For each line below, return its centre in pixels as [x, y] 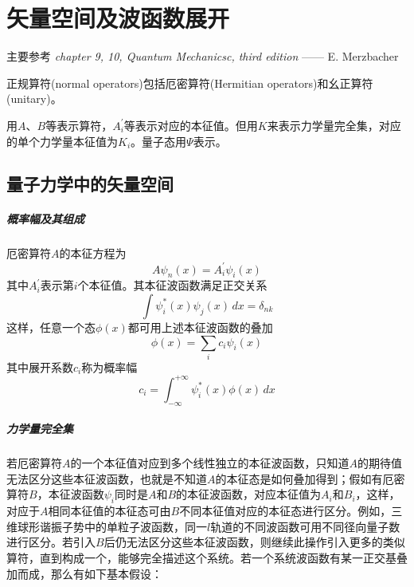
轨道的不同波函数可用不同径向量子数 [305, 526]
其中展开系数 [40, 366]
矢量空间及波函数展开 [118, 18]
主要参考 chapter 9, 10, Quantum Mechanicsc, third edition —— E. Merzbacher [203, 56]
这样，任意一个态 [51, 327]
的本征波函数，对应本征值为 [249, 494]
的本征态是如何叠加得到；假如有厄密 [310, 478]
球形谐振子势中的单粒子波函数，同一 [112, 526]
